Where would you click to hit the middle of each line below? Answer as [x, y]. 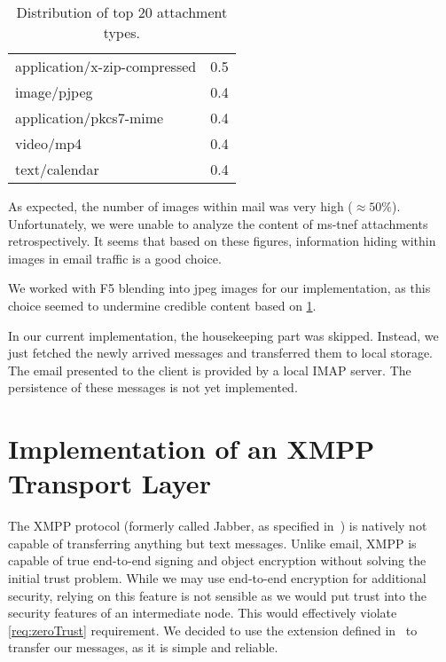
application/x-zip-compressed [106, 66]
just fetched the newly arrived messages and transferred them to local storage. [220, 353]
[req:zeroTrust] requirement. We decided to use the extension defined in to [213, 630]
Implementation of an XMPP [192, 449]
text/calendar [57, 169]
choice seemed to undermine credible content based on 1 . [162, 305]
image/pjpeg [54, 92]
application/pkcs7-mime [90, 118]
